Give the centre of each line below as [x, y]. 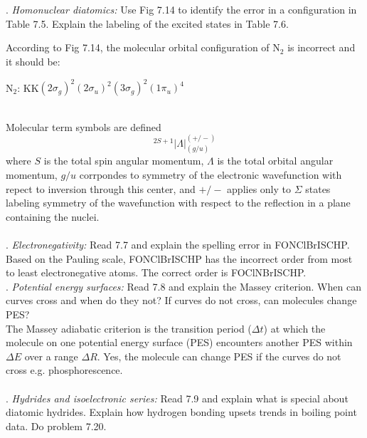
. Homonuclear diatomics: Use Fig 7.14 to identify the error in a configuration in [181, 10]
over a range [51, 356]
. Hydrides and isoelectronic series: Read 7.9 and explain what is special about [177, 398]
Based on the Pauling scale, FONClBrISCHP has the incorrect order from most [179, 258]
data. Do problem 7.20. [56, 426]
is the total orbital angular [275, 161]
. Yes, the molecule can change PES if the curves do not [219, 356]
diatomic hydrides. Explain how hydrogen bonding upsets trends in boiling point [181, 412]
